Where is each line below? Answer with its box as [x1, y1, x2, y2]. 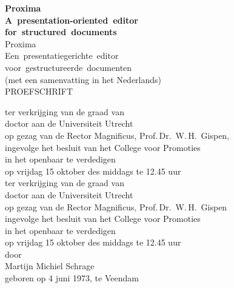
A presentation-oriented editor [5, 13, 138, 26]
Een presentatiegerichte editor [5, 49, 119, 62]
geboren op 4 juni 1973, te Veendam [5, 272, 139, 284]
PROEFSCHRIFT [5, 85, 73, 98]
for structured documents [5, 25, 117, 38]
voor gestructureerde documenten [5, 61, 132, 73]
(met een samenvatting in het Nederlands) [5, 73, 162, 85]
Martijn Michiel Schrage [5, 260, 95, 272]
